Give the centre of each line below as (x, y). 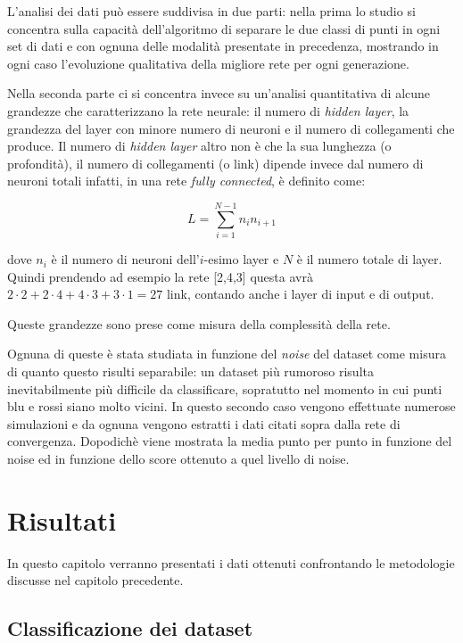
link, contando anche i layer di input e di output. (300, 294)
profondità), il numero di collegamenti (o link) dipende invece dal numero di (215, 163)
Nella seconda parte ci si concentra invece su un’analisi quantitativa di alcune (219, 93)
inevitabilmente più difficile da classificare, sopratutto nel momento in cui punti (225, 388)
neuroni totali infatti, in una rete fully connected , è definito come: (186, 181)
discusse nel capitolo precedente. (95, 580)
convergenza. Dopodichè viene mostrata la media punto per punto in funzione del (230, 441)
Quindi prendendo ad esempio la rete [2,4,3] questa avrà (160, 276)
